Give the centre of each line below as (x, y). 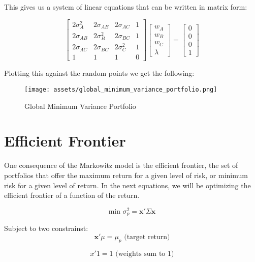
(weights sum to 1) (145, 254)
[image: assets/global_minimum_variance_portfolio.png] (121, 90)
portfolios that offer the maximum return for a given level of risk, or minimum (126, 175)
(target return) (147, 237)
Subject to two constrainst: (46, 228)
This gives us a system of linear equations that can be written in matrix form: (126, 7)
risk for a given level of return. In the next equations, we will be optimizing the (127, 185)
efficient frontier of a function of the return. (72, 195)
